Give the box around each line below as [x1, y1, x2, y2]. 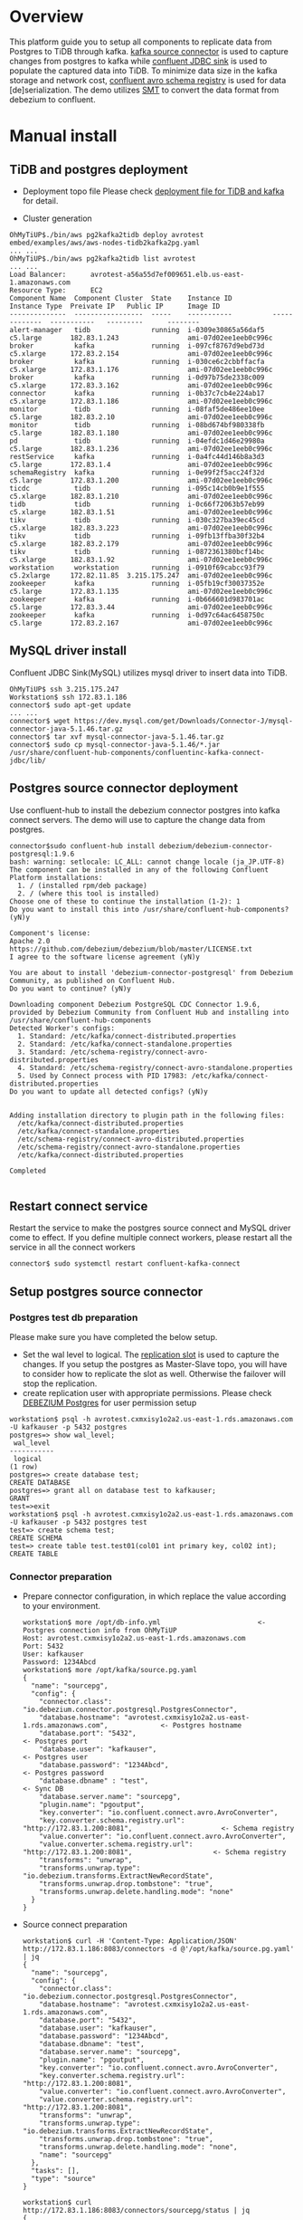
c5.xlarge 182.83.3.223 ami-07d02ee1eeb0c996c [9, 523, 273, 532]
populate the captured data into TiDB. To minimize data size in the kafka [9, 65, 278, 76]
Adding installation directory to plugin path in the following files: [9, 1111, 285, 1120]
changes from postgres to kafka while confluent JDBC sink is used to [9, 55, 268, 66]
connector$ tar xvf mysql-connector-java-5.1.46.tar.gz [9, 732, 224, 742]
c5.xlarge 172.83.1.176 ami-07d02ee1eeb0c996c [9, 365, 273, 374]
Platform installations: [9, 873, 103, 882]
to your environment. [22, 1601, 101, 1612]
